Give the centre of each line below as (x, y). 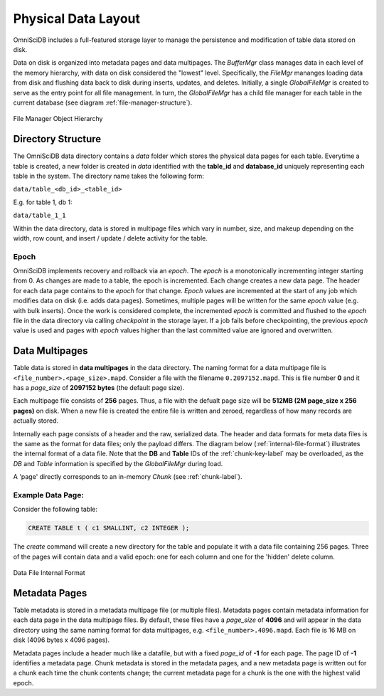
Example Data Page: (49, 495)
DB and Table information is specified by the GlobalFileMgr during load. (118, 463)
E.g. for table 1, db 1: (43, 202)
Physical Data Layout (77, 19)
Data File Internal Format (49, 573)
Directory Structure (57, 139)
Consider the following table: (55, 510)
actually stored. (36, 421)
